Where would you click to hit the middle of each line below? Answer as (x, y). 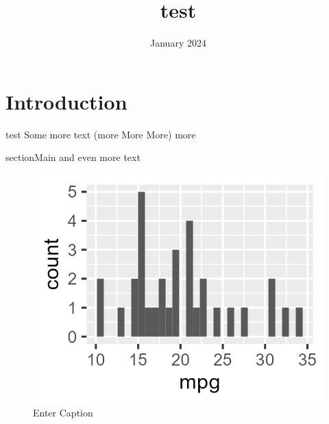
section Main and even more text (73, 157)
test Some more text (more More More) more (101, 134)
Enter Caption (63, 413)
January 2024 (178, 43)
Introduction (66, 101)
